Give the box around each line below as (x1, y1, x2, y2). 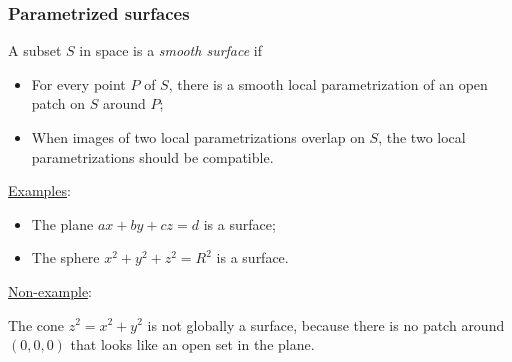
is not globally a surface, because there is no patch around (147, 314, 505, 335)
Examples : (8, 180, 71, 201)
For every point (31, 73, 126, 94)
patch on (31, 93, 86, 114)
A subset (8, 40, 62, 61)
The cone (8, 314, 64, 335)
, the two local (378, 127, 466, 147)
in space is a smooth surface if (79, 40, 263, 61)
